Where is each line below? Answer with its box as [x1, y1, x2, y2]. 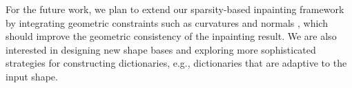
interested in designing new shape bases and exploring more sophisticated [6, 42, 316, 56]
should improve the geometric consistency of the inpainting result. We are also [6, 29, 337, 43]
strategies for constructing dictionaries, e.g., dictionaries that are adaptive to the [6, 56, 347, 70]
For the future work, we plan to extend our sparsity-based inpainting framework [6, 2, 344, 16]
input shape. [6, 69, 58, 83]
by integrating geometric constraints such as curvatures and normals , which [6, 15, 328, 30]
